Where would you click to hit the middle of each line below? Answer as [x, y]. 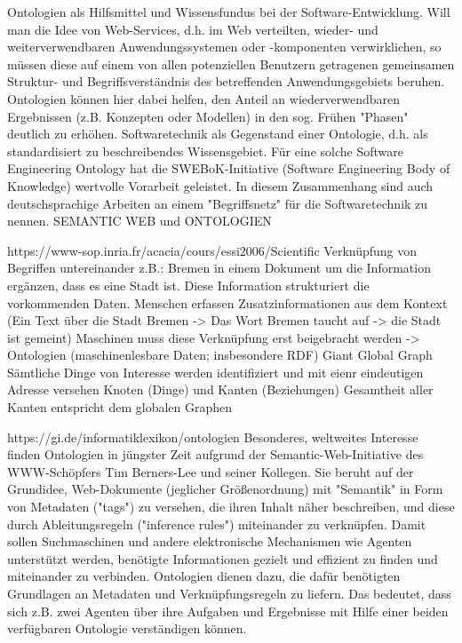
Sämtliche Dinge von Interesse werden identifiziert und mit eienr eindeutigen [215, 372]
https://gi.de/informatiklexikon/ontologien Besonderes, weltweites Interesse [213, 437]
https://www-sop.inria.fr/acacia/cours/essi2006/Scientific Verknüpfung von [212, 250]
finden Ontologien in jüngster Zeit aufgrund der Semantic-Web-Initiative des [215, 454]
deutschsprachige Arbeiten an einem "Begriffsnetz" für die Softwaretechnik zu [218, 203]
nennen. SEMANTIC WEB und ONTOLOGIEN [139, 221]
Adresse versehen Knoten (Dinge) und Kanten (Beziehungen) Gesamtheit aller [220, 389]
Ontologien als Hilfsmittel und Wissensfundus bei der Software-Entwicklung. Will [229, 12]
